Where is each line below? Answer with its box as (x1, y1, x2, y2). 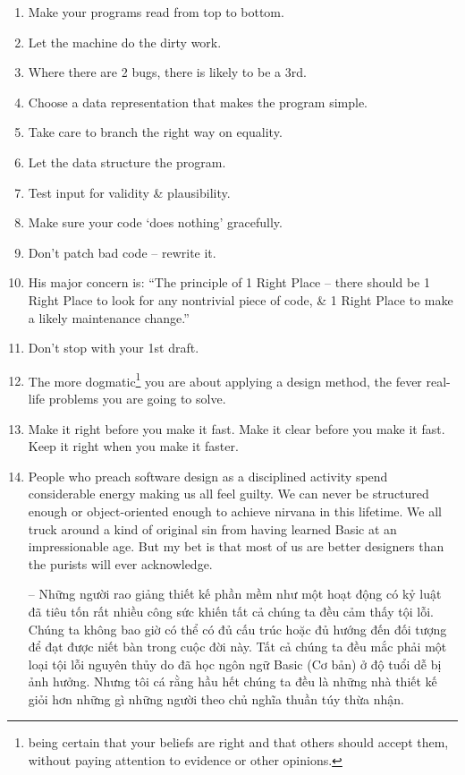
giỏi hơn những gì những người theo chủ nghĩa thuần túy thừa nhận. (28, 689, 404, 708)
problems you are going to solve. (48, 388, 226, 407)
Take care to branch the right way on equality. (28, 123, 283, 141)
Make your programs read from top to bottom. (28, 3, 284, 21)
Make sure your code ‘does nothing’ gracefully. (28, 213, 283, 232)
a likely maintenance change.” (28, 308, 190, 327)
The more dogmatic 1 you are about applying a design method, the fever (28, 369, 422, 390)
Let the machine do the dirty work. (28, 32, 222, 51)
